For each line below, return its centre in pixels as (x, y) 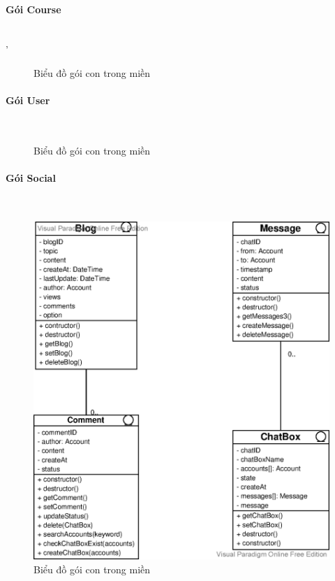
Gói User (28, 100)
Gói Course (33, 9)
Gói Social (31, 178)
